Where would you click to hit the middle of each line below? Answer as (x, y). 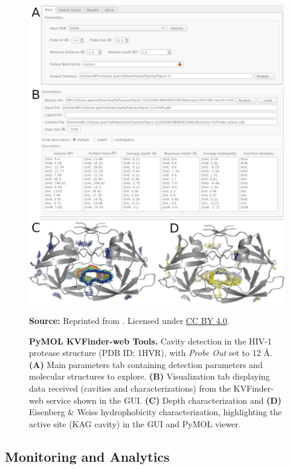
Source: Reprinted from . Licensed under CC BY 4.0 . (129, 321)
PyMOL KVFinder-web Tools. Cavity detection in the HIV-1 (150, 341)
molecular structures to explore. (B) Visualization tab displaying (150, 376)
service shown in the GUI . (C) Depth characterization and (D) (164, 400)
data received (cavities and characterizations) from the (130, 388)
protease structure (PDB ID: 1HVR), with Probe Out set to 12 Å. (151, 353)
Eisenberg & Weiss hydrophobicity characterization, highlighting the (156, 412)
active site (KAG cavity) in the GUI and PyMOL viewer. (135, 423)
